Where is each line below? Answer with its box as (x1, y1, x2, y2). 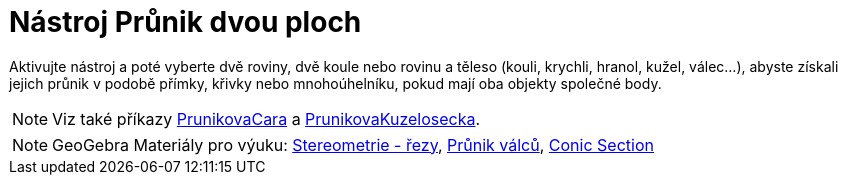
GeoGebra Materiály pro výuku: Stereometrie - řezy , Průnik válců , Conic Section (52, 134, 654, 155)
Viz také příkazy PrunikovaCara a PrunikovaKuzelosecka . (52, 108, 481, 129)
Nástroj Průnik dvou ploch (9, 5, 362, 39)
